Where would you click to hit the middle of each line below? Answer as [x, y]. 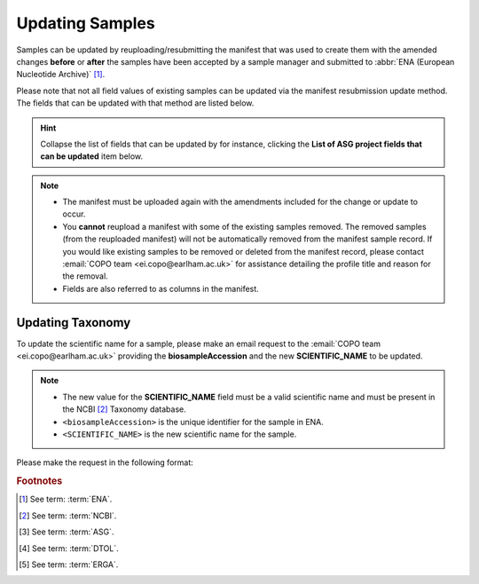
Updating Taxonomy [74, 323]
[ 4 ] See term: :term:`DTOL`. [69, 548]
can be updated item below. [92, 156]
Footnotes [39, 481]
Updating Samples [86, 23]
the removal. [85, 276]
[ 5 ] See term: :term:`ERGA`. [69, 564]
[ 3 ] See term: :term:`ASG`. [67, 532]
